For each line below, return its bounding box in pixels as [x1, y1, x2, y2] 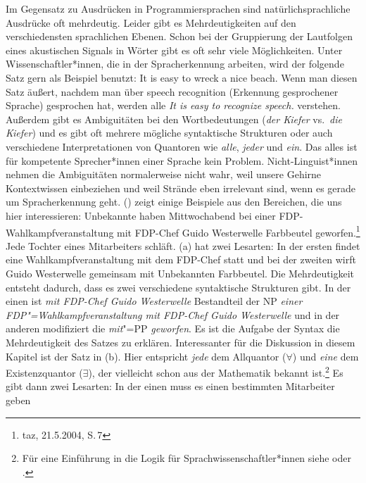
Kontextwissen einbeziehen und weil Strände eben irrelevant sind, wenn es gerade [6, 180, 356, 195]
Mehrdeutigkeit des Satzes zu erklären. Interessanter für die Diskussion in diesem [6, 334, 355, 349]
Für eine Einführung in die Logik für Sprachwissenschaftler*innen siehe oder [22, 451, 351, 465]
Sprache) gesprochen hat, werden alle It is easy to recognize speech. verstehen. [6, 98, 341, 113]
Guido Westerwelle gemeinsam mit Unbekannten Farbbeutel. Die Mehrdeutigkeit [6, 265, 355, 280]
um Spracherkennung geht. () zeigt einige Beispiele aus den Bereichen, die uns [6, 194, 342, 209]
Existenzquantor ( [6, 365, 83, 379]
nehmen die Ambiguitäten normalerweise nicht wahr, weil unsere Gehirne [6, 167, 322, 182]
